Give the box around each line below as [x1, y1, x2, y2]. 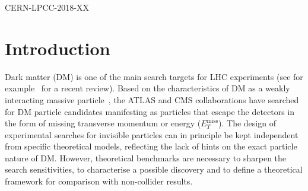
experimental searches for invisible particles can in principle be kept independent [5, 128, 299, 141]
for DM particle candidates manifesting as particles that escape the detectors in [5, 105, 295, 117]
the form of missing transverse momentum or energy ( [5, 117, 201, 129]
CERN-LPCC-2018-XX [5, 1, 89, 13]
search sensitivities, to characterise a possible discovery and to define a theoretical [5, 163, 303, 176]
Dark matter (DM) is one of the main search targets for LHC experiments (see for [5, 70, 303, 82]
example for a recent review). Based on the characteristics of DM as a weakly [5, 82, 290, 94]
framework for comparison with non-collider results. [5, 175, 193, 187]
